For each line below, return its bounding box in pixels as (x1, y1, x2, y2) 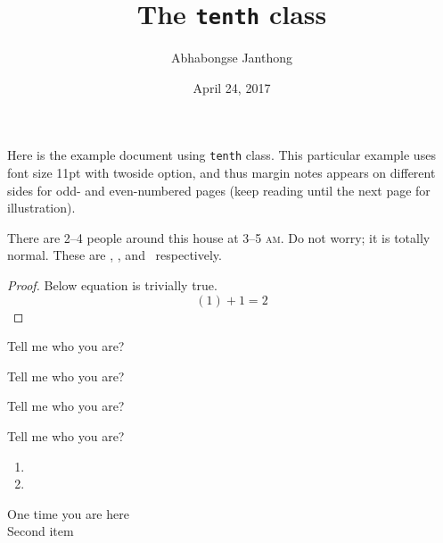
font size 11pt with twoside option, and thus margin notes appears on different (7, 163, 436, 182)
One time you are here (7, 504, 129, 522)
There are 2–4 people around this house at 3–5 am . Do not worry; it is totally (7, 228, 431, 246)
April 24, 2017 (193, 78, 271, 96)
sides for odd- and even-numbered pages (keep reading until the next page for (7, 180, 431, 199)
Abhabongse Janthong (170, 48, 293, 67)
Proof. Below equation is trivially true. (7, 276, 217, 295)
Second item (7, 522, 74, 540)
